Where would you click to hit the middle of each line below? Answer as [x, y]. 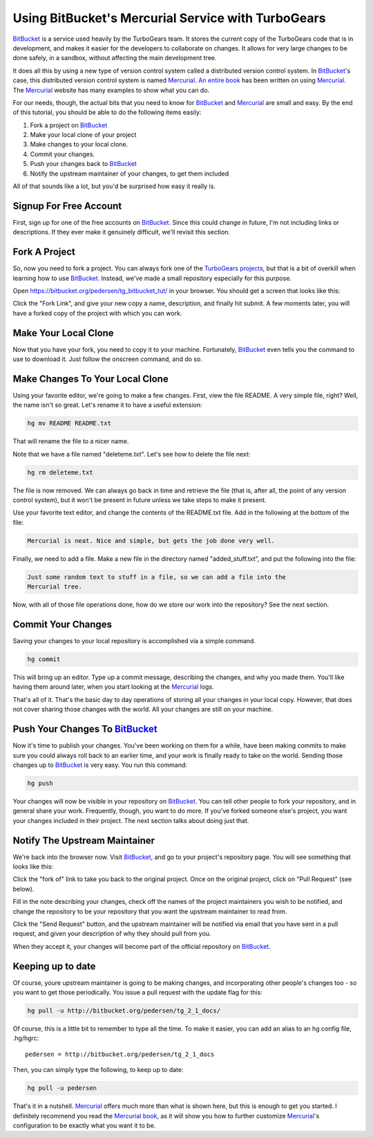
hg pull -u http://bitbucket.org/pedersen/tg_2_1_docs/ [124, 1011]
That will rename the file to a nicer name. [71, 441]
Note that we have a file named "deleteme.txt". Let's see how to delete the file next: [132, 454]
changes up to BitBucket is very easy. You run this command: [100, 765]
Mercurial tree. [55, 587]
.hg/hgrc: [26, 1038]
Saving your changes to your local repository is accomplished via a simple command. [134, 641]
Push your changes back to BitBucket [84, 164]
